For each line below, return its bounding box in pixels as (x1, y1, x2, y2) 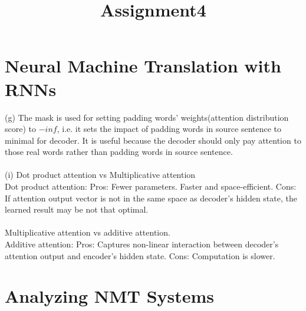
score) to (5, 123, 36, 135)
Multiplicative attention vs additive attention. (5, 226, 170, 239)
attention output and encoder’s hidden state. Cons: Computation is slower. (5, 249, 275, 262)
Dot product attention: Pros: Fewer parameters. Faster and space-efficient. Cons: (5, 180, 297, 193)
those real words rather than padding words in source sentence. (5, 145, 233, 158)
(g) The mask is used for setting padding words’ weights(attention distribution (5, 111, 289, 123)
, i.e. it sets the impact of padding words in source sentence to (57, 123, 282, 135)
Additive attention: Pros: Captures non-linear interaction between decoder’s (5, 238, 279, 250)
